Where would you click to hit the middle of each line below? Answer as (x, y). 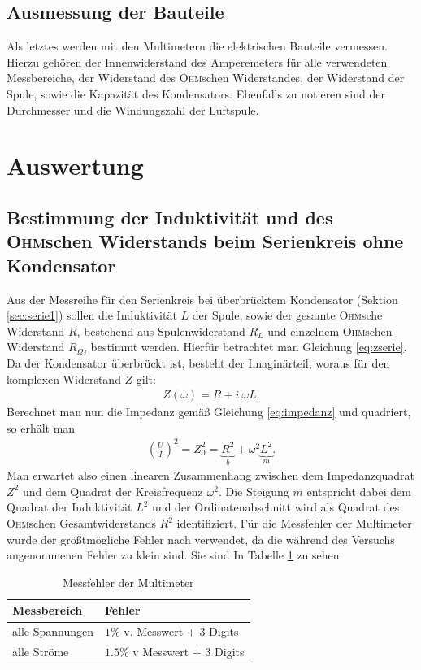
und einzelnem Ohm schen (330, 331)
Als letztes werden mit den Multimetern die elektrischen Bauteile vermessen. (197, 46)
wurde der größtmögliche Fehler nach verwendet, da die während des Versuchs (201, 539)
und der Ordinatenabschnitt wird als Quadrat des (276, 507)
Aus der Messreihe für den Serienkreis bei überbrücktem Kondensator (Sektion (202, 299)
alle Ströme (41, 652)
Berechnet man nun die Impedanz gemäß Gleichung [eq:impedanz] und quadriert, (209, 412)
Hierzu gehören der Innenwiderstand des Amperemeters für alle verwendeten (197, 61)
